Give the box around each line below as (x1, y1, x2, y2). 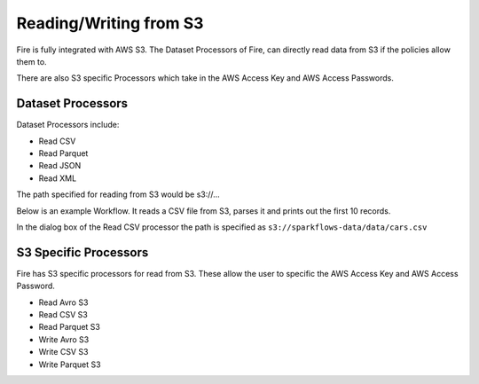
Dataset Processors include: (16, 120, 120, 130)
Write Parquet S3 (38, 359, 101, 370)
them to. (16, 56, 48, 67)
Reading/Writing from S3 (16, 13, 204, 33)
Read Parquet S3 (38, 322, 101, 333)
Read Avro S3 (38, 297, 89, 308)
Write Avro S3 (38, 333, 90, 345)
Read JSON (38, 161, 82, 171)
